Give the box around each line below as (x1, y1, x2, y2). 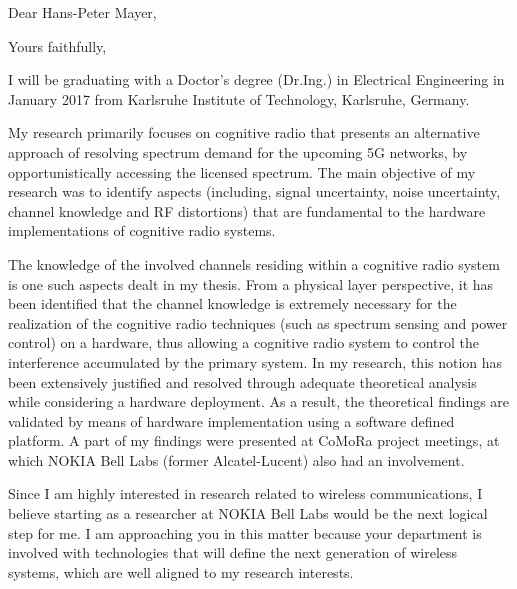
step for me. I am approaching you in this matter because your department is (8, 522, 482, 543)
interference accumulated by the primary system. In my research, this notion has (8, 351, 503, 372)
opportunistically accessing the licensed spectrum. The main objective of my (8, 161, 476, 182)
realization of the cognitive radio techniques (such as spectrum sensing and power (8, 312, 508, 333)
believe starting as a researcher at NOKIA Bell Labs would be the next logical (8, 503, 488, 524)
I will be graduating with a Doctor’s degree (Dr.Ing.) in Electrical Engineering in (8, 69, 505, 90)
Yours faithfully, (8, 35, 107, 56)
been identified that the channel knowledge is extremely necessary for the (8, 293, 457, 314)
